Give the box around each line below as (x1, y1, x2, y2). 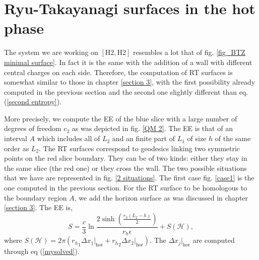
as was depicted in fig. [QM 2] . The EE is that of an (72, 123, 233, 134)
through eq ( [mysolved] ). (4, 246, 80, 256)
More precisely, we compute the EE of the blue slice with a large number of (4, 113, 237, 123)
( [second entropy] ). (4, 96, 62, 107)
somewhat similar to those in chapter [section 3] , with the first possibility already (4, 77, 255, 87)
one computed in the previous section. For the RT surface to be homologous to (4, 182, 247, 193)
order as (4, 143, 29, 153)
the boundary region (4, 192, 67, 203)
